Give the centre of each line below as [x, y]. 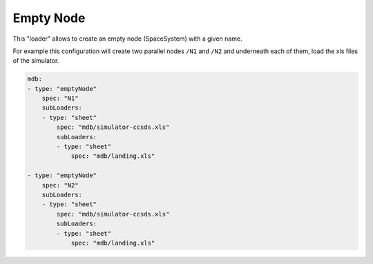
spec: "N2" [60, 185]
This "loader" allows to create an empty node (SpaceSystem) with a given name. [127, 39]
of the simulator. [36, 61]
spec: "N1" [60, 99]
